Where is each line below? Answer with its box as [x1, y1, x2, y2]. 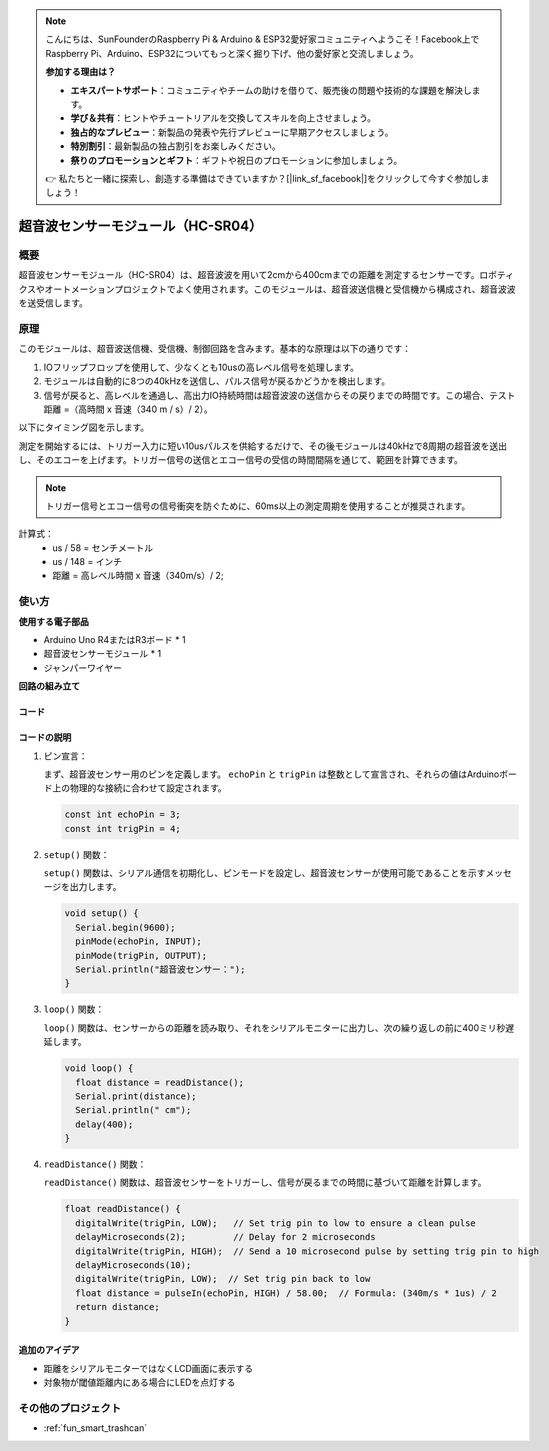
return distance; [75, 1301, 160, 1313]
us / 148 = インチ [52, 556, 123, 568]
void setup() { [64, 908, 139, 919]
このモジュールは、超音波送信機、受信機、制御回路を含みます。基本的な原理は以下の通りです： [18, 343, 412, 355]
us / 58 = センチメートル [52, 541, 154, 554]
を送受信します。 [18, 297, 89, 309]
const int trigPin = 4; [64, 823, 182, 834]
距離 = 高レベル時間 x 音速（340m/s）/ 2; [52, 570, 224, 582]
